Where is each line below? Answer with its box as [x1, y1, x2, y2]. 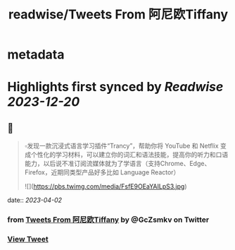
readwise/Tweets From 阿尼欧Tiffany [8, 6, 229, 23]
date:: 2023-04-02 [7, 196, 62, 205]
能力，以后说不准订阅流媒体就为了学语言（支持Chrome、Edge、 [24, 160, 211, 168]
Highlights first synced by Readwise [7, 79, 224, 95]
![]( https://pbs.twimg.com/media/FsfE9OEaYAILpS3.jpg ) [24, 182, 188, 191]
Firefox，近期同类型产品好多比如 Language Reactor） [24, 168, 180, 177]
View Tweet [7, 234, 49, 244]
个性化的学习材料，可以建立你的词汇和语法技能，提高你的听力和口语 [30, 150, 229, 159]
